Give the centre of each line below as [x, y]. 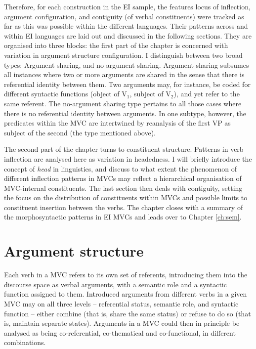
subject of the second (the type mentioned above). [80, 132]
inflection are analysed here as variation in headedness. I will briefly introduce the [128, 158]
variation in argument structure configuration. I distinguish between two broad [123, 55]
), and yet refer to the [207, 94]
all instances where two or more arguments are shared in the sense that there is [124, 74]
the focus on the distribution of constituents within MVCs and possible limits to [126, 197]
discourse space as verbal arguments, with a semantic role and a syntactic [115, 284]
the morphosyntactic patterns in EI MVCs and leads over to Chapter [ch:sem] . [123, 217]
